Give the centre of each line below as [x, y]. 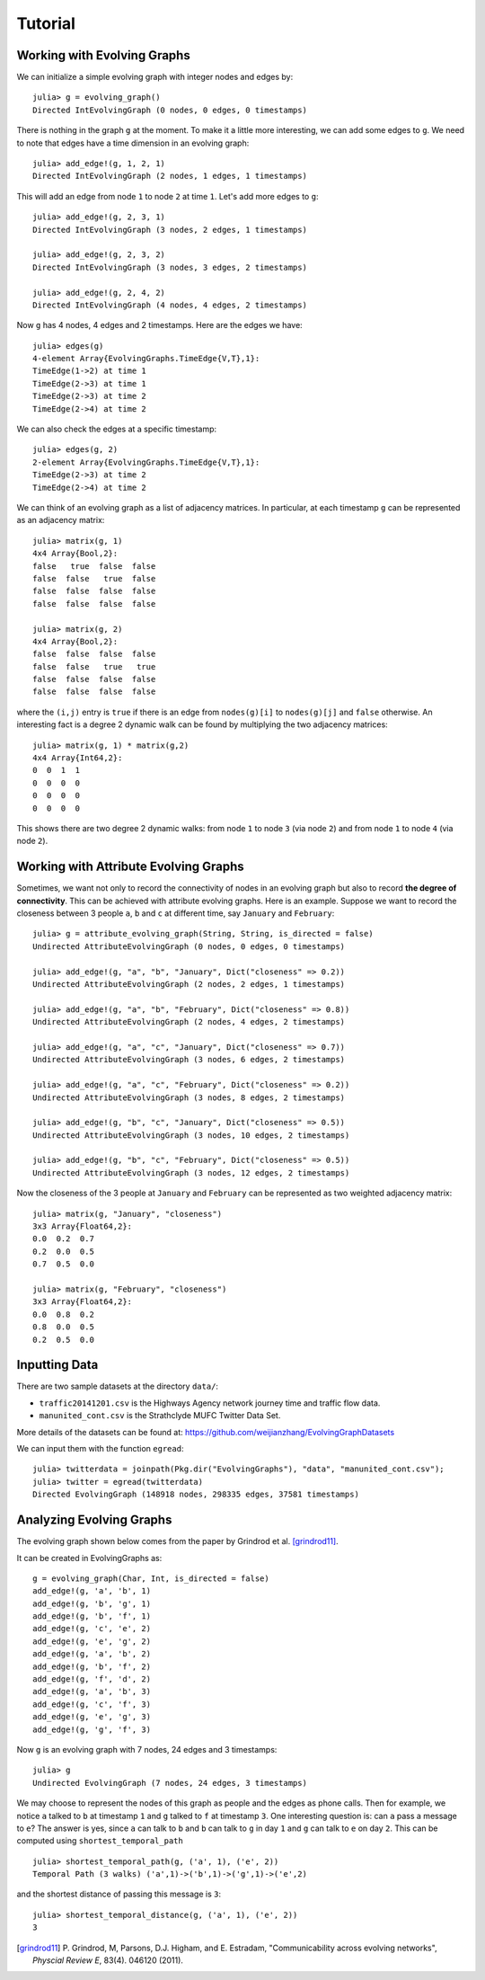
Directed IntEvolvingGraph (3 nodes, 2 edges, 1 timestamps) [170, 230]
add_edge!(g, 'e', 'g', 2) [92, 1641]
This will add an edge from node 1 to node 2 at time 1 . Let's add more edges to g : [168, 196]
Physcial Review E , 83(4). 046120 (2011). [108, 1960]
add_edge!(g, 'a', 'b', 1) [92, 1591]
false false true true [94, 666]
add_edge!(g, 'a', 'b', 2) [92, 1654]
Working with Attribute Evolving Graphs [130, 867]
